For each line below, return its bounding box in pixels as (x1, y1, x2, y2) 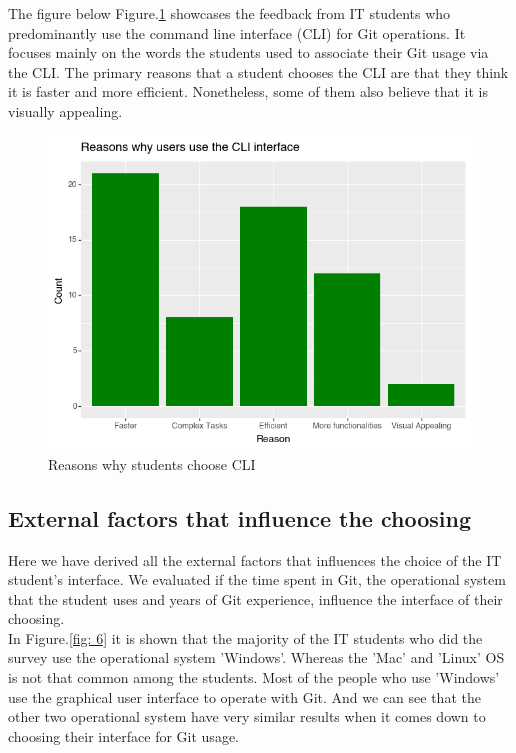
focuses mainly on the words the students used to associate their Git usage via (8, 42, 489, 63)
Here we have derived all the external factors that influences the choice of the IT (8, 549, 502, 570)
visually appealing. (8, 100, 123, 121)
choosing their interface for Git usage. (8, 725, 239, 746)
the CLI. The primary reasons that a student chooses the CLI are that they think (8, 61, 509, 82)
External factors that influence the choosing (8, 502, 471, 533)
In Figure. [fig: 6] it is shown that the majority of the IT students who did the (8, 627, 483, 648)
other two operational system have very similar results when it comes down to (8, 706, 486, 727)
